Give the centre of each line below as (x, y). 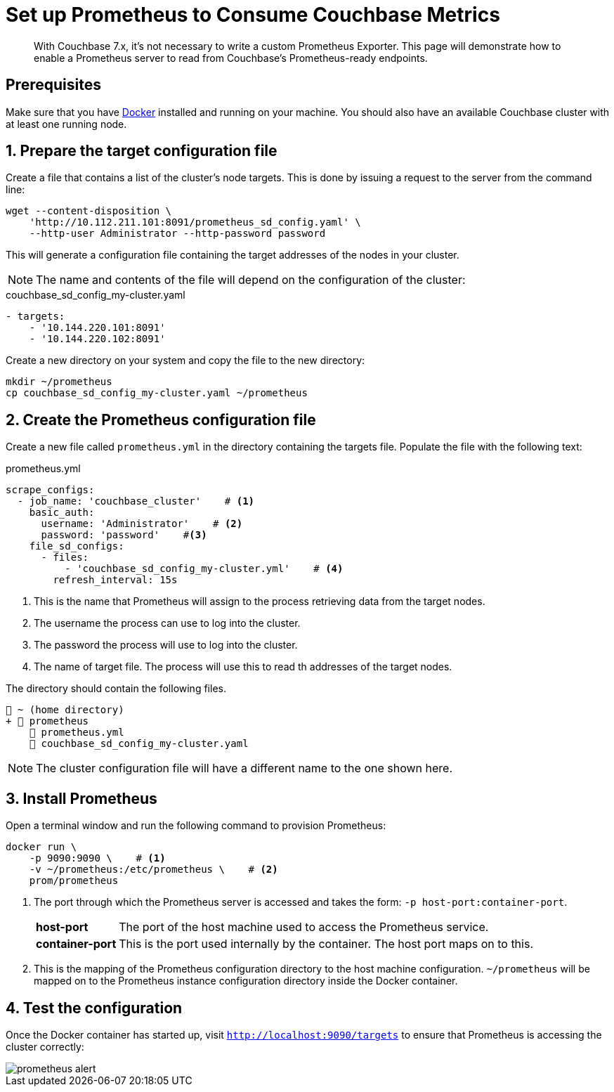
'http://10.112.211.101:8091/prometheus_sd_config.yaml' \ (195, 222)
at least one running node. (66, 124)
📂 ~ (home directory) (65, 710)
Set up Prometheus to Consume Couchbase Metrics (253, 15)
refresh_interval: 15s (115, 580)
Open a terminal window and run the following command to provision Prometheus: (196, 826)
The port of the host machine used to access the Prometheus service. (304, 927)
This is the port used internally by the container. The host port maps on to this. (326, 944)
